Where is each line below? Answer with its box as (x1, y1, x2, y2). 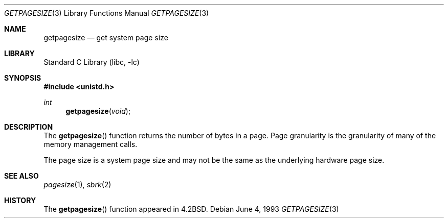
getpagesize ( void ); (65, 107, 131, 115)
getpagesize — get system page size (43, 33, 168, 42)
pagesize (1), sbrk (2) (43, 180, 111, 189)
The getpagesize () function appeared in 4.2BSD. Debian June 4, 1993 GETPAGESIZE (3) (43, 205, 339, 213)
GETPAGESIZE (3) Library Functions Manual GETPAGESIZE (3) (4, 9, 209, 17)
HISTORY (4, 196, 36, 205)
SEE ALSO (4, 171, 39, 180)
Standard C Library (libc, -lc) (43, 58, 140, 66)
